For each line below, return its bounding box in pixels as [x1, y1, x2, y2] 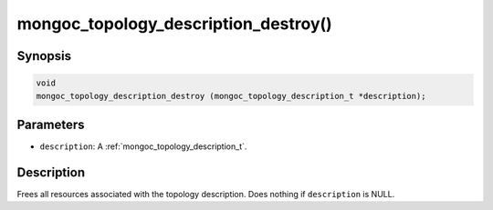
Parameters [16, 116, 85, 132]
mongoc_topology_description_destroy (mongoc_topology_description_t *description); [36, 91, 426, 101]
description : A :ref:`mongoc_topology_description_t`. [39, 141, 247, 152]
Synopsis [16, 48, 72, 64]
